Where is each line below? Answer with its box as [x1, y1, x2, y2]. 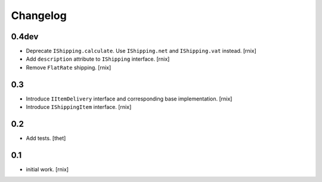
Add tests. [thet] [26, 134, 66, 142]
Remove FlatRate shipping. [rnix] [26, 64, 112, 71]
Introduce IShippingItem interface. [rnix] [26, 103, 132, 111]
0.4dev [11, 32, 39, 42]
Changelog [11, 9, 67, 22]
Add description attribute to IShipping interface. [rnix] [26, 55, 170, 62]
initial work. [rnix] [26, 165, 69, 172]
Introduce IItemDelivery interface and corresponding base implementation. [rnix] [26, 95, 233, 102]
